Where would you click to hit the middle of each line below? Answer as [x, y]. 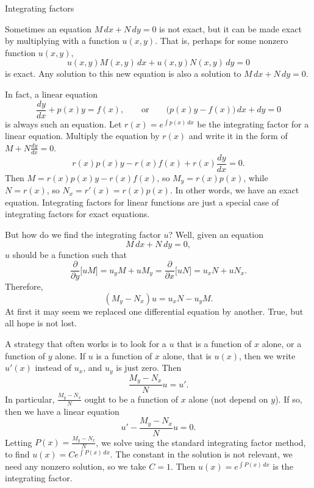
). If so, [289, 399]
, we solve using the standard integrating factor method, [201, 442]
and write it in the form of [238, 136]
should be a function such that [70, 254]
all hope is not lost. [41, 323]
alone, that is [187, 355]
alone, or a [282, 343]
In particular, [30, 399]
